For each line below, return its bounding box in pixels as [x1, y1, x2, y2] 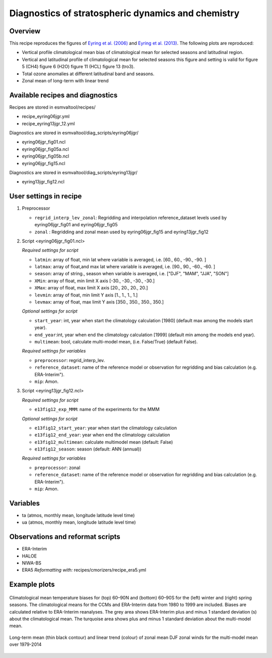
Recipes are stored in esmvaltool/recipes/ [9, 104, 96, 110]
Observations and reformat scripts [9, 533, 120, 541]
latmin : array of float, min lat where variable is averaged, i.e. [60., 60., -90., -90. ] [34, 257, 207, 263]
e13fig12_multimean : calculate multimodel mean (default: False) [34, 439, 173, 445]
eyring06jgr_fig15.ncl [22, 160, 65, 166]
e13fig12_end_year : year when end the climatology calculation [34, 432, 170, 438]
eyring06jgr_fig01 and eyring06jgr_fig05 [34, 222, 118, 228]
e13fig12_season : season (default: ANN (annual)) [34, 446, 142, 452]
